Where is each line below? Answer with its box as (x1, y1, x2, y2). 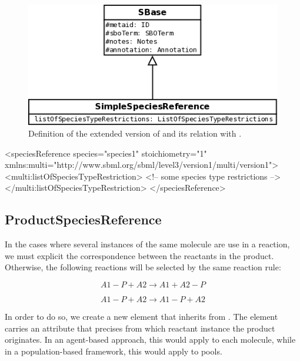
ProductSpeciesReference (5, 210, 162, 228)
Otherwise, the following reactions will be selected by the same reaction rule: (5, 261, 281, 273)
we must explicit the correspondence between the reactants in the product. (5, 249, 274, 261)
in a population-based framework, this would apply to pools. (5, 345, 222, 357)
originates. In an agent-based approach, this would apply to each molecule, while (5, 333, 296, 346)
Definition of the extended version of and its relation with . (28, 127, 242, 140)
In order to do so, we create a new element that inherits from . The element (5, 310, 278, 323)
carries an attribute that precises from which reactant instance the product (5, 322, 275, 334)
